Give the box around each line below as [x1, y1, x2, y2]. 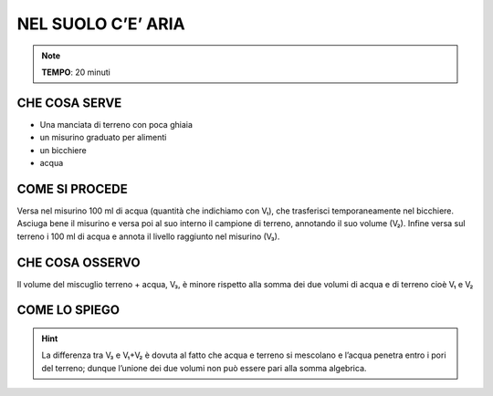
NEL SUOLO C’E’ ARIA [16, 14, 186, 34]
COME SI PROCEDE [16, 181, 128, 196]
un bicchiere [39, 144, 87, 155]
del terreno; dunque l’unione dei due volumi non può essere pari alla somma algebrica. [41, 362, 367, 373]
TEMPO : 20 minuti [41, 67, 111, 78]
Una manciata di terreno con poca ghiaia [39, 119, 194, 130]
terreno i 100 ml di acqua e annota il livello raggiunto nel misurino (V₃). [16, 231, 280, 242]
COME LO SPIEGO [16, 302, 121, 318]
